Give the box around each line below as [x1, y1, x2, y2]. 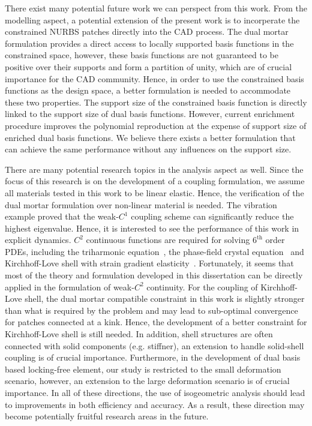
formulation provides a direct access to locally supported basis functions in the [5, 37, 294, 49]
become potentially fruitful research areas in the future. [5, 410, 209, 422]
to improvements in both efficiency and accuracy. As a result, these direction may [5, 398, 305, 410]
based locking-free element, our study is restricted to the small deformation [5, 362, 281, 375]
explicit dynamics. [5, 233, 71, 246]
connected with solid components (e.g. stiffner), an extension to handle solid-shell [5, 339, 304, 352]
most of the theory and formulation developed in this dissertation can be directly [5, 269, 303, 281]
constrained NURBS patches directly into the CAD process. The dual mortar [5, 25, 289, 38]
